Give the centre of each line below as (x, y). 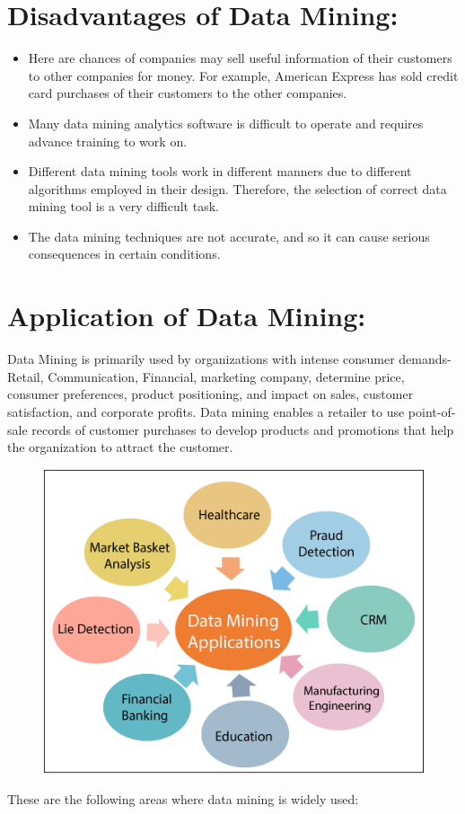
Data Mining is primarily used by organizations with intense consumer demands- (229, 359)
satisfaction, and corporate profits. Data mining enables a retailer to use (206, 411)
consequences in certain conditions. (124, 254)
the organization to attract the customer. (120, 447)
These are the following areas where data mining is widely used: (183, 798)
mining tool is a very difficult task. (123, 206)
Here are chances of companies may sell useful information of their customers (240, 58)
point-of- (432, 411)
